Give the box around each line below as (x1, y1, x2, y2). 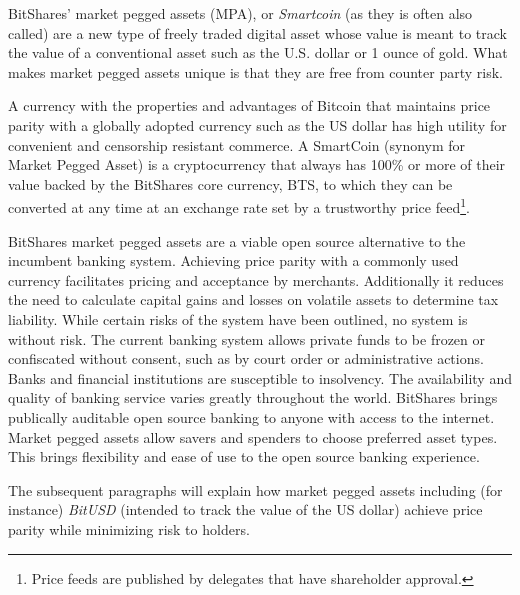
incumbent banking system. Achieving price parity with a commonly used (8, 250, 459, 271)
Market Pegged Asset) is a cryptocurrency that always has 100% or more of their (8, 154, 506, 175)
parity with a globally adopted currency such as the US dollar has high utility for (8, 114, 507, 135)
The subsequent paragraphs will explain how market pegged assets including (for (8, 479, 503, 500)
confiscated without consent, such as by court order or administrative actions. (8, 348, 484, 369)
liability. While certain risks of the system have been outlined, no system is (8, 308, 468, 329)
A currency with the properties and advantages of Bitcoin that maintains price (8, 95, 491, 116)
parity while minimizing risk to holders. (8, 518, 250, 539)
